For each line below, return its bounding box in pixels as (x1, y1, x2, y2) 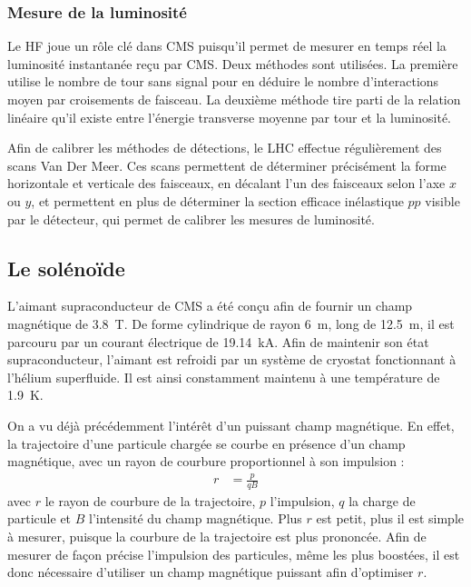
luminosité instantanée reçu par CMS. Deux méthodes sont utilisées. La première (7, 54, 458, 73)
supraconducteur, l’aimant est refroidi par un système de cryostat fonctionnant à (7, 350, 456, 369)
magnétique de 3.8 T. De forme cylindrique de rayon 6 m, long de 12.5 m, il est (7, 313, 455, 333)
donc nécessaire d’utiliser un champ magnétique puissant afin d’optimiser (7, 562, 414, 582)
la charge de (348, 491, 416, 510)
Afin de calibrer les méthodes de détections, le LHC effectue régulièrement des (7, 138, 442, 157)
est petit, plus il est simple (316, 509, 464, 528)
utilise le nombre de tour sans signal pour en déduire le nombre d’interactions (7, 72, 439, 91)
